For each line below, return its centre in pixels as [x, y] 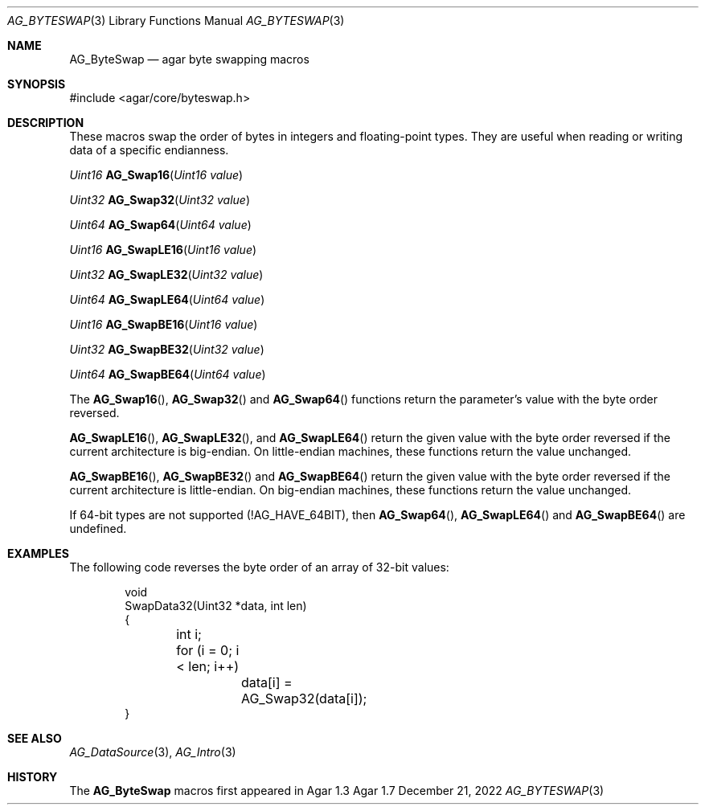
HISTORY [33, 777]
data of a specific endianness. [149, 150]
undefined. [98, 528]
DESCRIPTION [46, 123]
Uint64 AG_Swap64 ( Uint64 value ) [160, 225]
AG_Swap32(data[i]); [304, 698]
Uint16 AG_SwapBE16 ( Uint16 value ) [164, 324]
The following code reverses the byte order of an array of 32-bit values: [259, 567]
